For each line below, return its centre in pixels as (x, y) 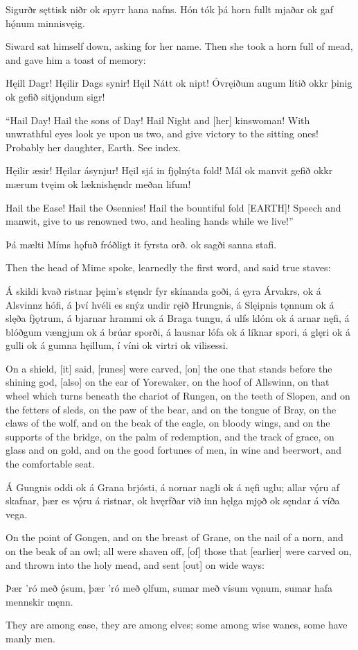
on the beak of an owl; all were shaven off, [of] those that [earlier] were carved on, (179, 551)
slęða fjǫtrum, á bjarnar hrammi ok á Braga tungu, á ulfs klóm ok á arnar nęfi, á (178, 318)
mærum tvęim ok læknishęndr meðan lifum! (98, 183)
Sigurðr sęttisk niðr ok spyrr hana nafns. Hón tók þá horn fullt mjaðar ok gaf (170, 9)
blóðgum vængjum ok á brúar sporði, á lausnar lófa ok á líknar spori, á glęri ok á (178, 331)
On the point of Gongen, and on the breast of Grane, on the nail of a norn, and (174, 537)
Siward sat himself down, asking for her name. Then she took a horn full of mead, (179, 46)
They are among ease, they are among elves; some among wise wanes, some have (177, 625)
